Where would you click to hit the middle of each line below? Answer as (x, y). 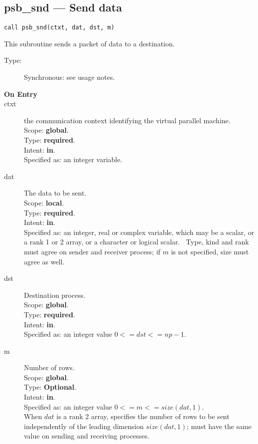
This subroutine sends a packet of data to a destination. (89, 43)
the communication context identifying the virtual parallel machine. (127, 120)
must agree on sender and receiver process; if (92, 251)
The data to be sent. (55, 193)
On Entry (21, 94)
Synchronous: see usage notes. (69, 77)
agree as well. (44, 261)
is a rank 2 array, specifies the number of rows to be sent (143, 416)
